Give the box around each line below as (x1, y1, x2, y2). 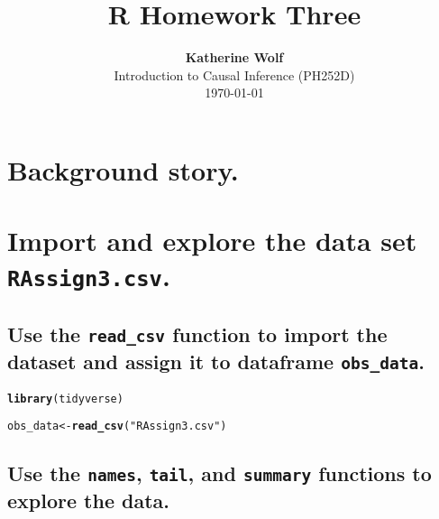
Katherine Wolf (185, 48, 284, 67)
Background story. (7, 151, 239, 188)
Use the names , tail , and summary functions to (7, 459, 432, 487)
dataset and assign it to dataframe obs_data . (7, 348, 425, 375)
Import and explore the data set (7, 222, 417, 259)
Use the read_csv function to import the (7, 320, 388, 348)
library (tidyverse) (7, 392, 123, 405)
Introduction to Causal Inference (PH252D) (114, 65, 355, 84)
